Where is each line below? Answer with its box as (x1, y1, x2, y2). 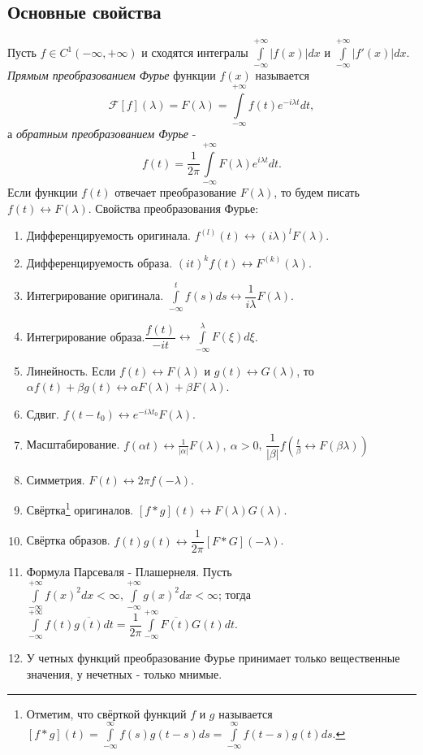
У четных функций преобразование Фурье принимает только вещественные (26, 649, 400, 666)
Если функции (7, 183, 78, 200)
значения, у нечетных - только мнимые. (26, 666, 222, 683)
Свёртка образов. (26, 532, 110, 549)
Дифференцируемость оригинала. (26, 227, 191, 244)
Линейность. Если (26, 362, 116, 379)
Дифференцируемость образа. (26, 254, 173, 271)
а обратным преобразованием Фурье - (7, 125, 196, 142)
